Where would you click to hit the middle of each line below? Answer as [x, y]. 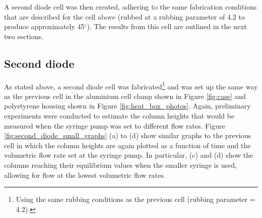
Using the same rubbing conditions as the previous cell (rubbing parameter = [136, 199]
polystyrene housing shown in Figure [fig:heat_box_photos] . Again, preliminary [127, 106]
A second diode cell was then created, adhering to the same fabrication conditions [130, 7]
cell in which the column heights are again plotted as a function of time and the [127, 145]
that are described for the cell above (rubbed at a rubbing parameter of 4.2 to [124, 16]
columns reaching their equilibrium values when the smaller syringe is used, [120, 165]
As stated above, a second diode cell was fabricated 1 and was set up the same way [131, 85]
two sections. [24, 36]
